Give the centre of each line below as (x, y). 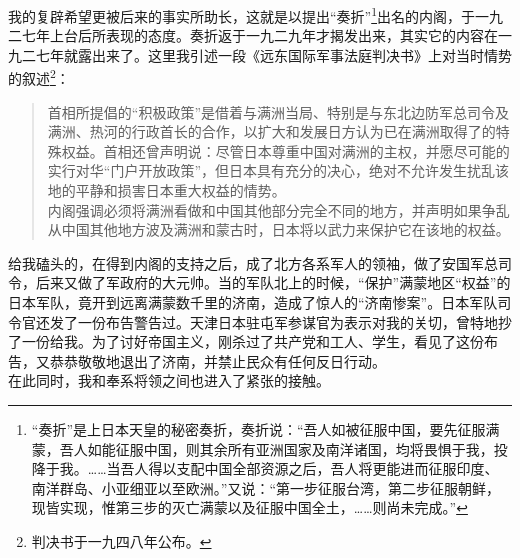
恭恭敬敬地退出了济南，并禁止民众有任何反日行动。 (217, 360)
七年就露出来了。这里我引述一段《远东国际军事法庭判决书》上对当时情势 (273, 54)
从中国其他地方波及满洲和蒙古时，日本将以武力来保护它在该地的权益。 (278, 229)
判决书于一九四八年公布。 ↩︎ (121, 540)
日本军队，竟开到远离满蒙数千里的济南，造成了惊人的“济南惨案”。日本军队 (253, 302)
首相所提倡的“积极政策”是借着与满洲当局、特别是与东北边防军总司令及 (278, 111)
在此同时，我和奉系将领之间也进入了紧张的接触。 (169, 380)
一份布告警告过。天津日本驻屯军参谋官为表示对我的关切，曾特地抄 (294, 321)
